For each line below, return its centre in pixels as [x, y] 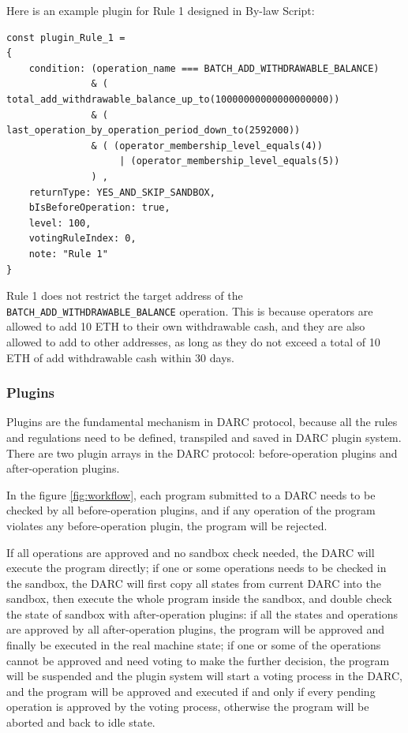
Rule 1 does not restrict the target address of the [125, 295]
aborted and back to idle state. [81, 722]
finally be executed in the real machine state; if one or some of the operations [194, 645]
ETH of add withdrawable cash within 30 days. [120, 357]
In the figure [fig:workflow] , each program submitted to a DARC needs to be [191, 494]
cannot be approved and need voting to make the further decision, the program [198, 660]
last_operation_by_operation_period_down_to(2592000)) [153, 131]
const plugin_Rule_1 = [66, 37]
